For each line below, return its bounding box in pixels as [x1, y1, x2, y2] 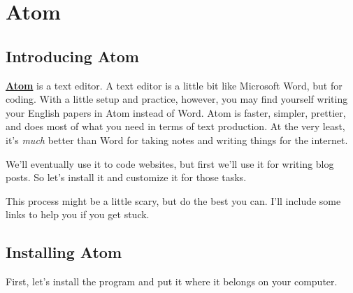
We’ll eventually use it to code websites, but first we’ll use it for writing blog [6, 156, 334, 171]
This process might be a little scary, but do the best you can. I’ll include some [6, 193, 341, 208]
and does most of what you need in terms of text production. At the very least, [6, 119, 345, 134]
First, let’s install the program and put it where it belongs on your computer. [6, 274, 338, 289]
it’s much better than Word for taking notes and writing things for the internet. [6, 132, 348, 147]
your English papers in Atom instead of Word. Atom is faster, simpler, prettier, [6, 105, 346, 120]
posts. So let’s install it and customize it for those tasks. [6, 170, 247, 185]
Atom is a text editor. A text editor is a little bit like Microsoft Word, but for [6, 78, 343, 92]
